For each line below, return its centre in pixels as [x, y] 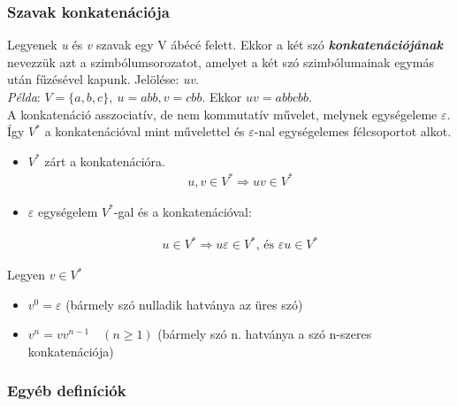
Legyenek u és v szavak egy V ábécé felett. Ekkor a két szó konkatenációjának [225, 45]
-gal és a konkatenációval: [183, 211]
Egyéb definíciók [67, 391]
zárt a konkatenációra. [105, 161]
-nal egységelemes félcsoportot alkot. [353, 131]
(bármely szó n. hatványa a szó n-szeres [265, 334]
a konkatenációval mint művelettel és [145, 131]
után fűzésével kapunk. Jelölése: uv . [103, 79]
